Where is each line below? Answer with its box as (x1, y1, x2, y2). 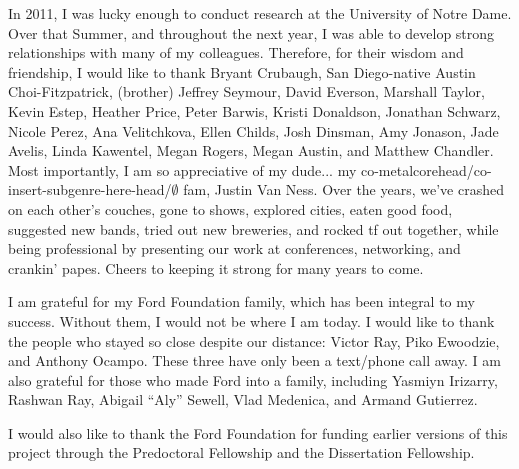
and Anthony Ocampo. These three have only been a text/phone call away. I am (8, 350, 501, 371)
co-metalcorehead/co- (360, 159, 492, 180)
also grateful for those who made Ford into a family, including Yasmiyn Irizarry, (8, 369, 498, 390)
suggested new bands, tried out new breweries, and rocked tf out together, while (8, 218, 499, 239)
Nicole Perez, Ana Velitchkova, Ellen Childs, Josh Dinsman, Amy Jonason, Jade (8, 120, 499, 141)
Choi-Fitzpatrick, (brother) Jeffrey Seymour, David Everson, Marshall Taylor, (8, 81, 485, 102)
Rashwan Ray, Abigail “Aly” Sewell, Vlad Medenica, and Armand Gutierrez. (8, 389, 478, 410)
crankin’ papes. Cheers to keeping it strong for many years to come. (8, 257, 424, 278)
